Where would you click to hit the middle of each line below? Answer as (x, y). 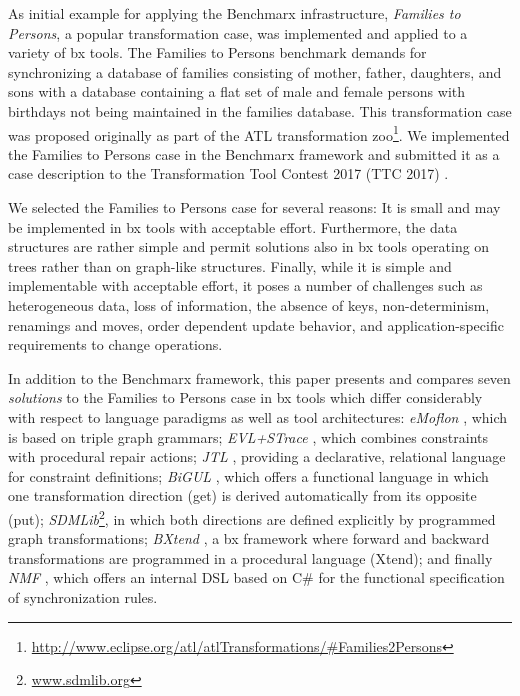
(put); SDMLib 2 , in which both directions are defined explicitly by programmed (252, 517)
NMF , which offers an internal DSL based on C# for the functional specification (256, 577)
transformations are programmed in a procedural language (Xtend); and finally (250, 557)
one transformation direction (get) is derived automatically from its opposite (242, 495)
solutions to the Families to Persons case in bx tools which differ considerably (245, 397)
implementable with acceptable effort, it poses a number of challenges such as (245, 285)
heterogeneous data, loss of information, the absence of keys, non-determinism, (249, 304)
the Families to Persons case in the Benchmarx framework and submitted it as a (254, 153)
